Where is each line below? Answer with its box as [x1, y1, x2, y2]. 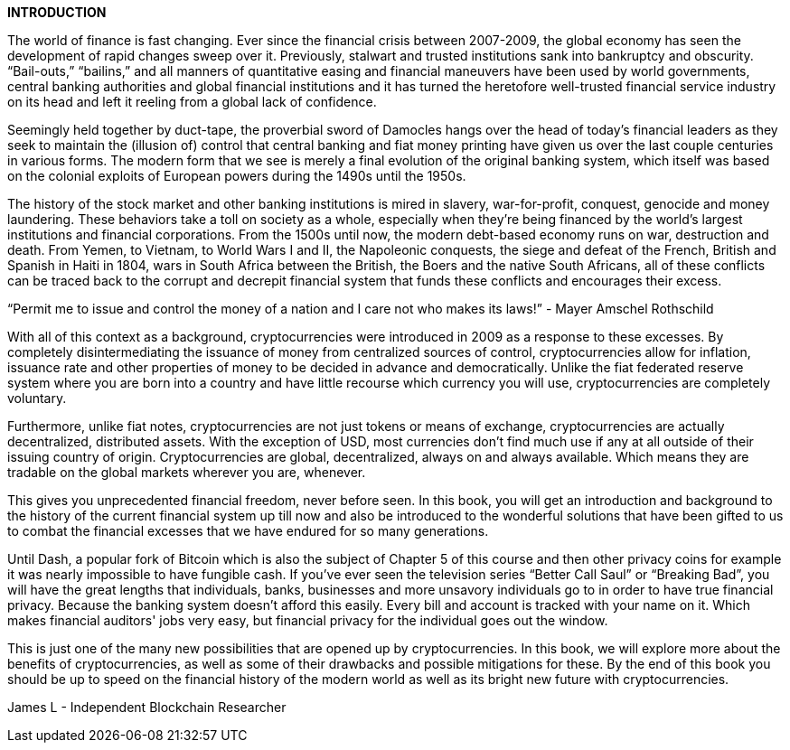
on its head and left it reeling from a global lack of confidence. [7, 94, 377, 109]
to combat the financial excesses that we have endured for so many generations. [7, 523, 489, 539]
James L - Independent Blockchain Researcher [7, 699, 287, 715]
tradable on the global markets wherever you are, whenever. [7, 464, 366, 480]
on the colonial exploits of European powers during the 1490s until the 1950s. [7, 168, 466, 183]
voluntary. [7, 390, 67, 406]
